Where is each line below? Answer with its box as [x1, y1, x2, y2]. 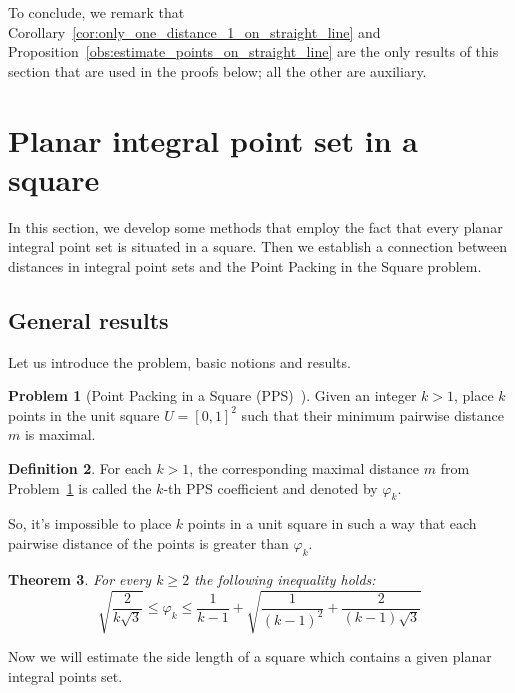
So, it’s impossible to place [8, 513, 172, 534]
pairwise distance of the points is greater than [8, 533, 289, 554]
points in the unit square [8, 404, 160, 425]
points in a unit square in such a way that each [187, 513, 477, 534]
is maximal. [24, 424, 96, 445]
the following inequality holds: [194, 568, 376, 589]
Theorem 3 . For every [8, 568, 152, 589]
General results [8, 304, 169, 335]
